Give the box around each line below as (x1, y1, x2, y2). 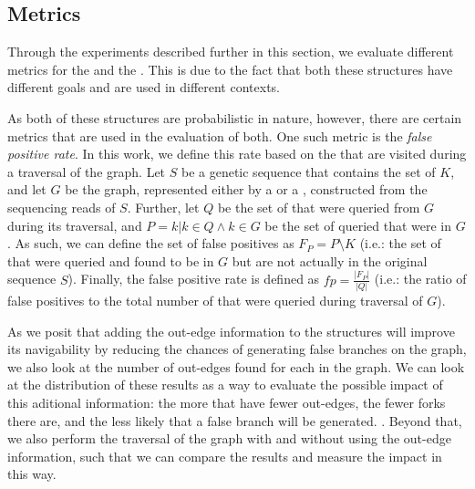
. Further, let (127, 197, 200, 216)
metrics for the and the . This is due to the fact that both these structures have (7, 59, 453, 78)
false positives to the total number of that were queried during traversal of (7, 290, 423, 309)
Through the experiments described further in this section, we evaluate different (7, 42, 454, 61)
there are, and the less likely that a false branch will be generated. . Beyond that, (7, 411, 462, 430)
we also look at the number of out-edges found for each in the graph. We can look (7, 357, 465, 376)
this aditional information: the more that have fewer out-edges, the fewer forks (7, 392, 446, 411)
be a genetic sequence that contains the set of (181, 161, 436, 181)
